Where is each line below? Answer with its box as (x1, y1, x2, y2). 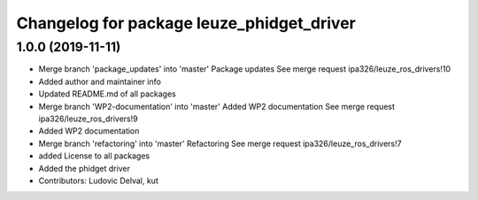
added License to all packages (38, 150, 150, 161)
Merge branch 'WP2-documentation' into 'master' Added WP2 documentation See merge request (38, 101, 396, 112)
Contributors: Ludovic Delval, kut (38, 175, 158, 186)
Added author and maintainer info (38, 76, 161, 87)
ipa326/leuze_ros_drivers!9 (38, 113, 138, 124)
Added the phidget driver (38, 163, 130, 173)
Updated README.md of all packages (38, 88, 176, 99)
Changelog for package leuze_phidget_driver (16, 13, 356, 33)
